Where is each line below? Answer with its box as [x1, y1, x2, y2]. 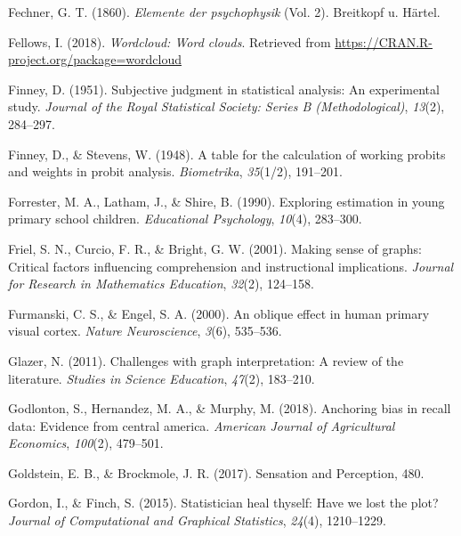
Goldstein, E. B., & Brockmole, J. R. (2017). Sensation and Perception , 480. [8, 463, 425, 482]
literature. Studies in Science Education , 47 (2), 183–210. [8, 369, 315, 387]
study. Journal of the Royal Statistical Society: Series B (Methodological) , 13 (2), [8, 97, 445, 116]
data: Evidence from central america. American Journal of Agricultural [8, 416, 395, 434]
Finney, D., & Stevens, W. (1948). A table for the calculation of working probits [8, 144, 446, 163]
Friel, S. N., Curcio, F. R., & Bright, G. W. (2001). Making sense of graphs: [8, 239, 422, 257]
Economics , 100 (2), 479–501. [8, 434, 164, 452]
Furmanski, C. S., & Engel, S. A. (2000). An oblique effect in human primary [8, 304, 430, 322]
